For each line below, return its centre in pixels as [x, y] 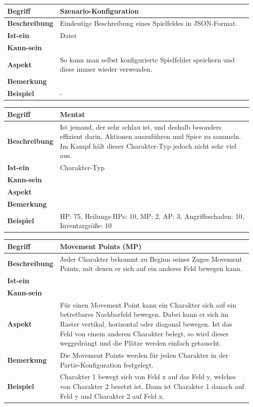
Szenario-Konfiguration [99, 10]
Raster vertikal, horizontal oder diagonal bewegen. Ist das [146, 323]
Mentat [72, 114]
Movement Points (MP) [101, 246]
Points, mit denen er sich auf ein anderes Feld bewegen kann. [151, 268]
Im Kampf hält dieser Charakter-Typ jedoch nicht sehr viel [148, 145]
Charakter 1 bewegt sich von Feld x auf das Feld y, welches [148, 377]
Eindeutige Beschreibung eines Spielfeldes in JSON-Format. [149, 23]
